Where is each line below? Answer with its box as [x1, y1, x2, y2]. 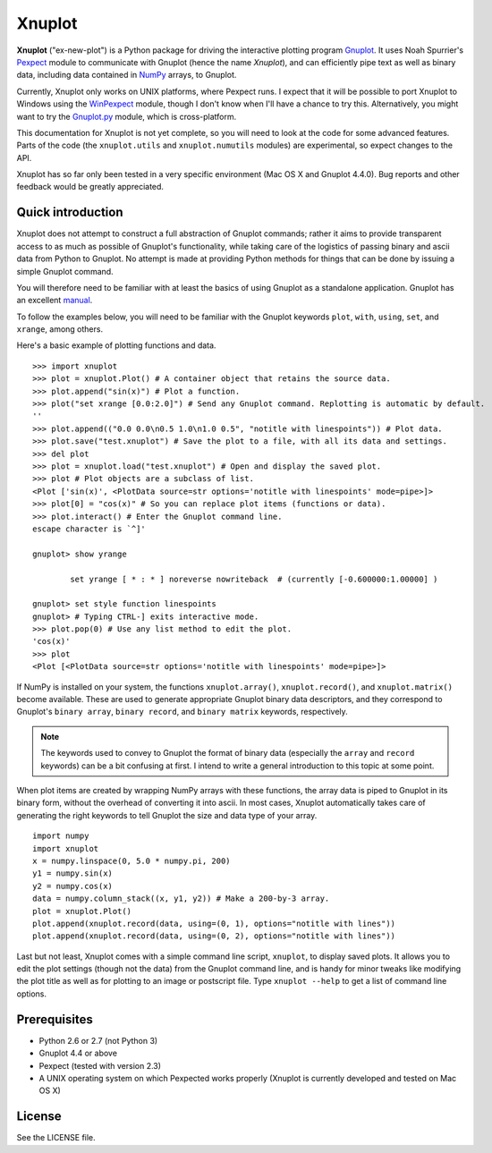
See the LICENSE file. [16, 1132, 96, 1143]
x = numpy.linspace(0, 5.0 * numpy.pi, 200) [32, 855, 232, 866]
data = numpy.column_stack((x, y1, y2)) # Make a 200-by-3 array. [32, 894, 330, 903]
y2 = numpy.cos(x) [32, 881, 114, 891]
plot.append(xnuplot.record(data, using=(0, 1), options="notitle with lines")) [32, 918, 396, 928]
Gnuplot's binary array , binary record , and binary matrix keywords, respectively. [16, 707, 348, 717]
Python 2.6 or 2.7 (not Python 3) [38, 1035, 158, 1046]
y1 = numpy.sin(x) [32, 869, 114, 878]
